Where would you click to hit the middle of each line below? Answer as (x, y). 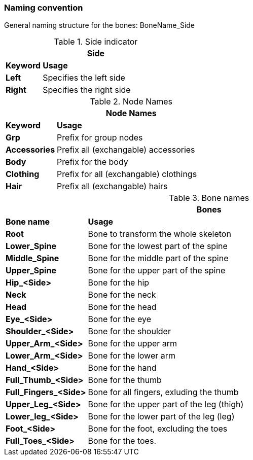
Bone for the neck (122, 295)
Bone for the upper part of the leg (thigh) (166, 404)
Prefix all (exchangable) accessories (126, 150)
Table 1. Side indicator (96, 42)
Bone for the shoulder (129, 331)
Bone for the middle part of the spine (158, 258)
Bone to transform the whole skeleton (159, 234)
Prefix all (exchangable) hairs (112, 186)
